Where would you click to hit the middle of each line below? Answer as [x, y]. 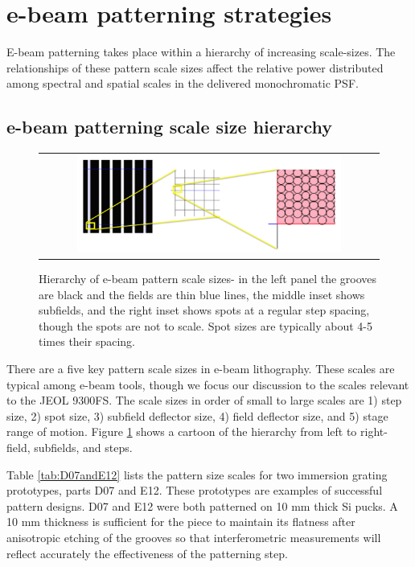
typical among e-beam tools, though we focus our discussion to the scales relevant [208, 384]
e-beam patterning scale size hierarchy [170, 127]
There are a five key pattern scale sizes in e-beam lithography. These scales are [201, 368]
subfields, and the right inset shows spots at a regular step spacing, [204, 310]
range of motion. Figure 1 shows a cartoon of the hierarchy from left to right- [197, 431]
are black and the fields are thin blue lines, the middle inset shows [202, 294]
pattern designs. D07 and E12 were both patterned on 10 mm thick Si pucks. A [202, 505]
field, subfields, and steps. [70, 447]
